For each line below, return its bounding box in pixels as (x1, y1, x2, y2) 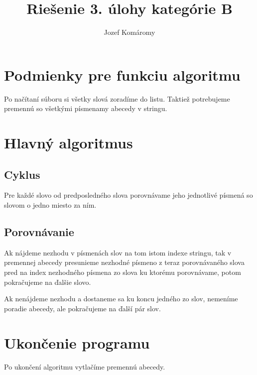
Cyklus (4, 166, 40, 182)
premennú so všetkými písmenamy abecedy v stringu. (4, 103, 167, 114)
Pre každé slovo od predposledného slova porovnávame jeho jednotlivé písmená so (4, 190, 253, 200)
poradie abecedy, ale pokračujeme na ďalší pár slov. (4, 303, 161, 313)
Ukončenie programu (4, 332, 150, 353)
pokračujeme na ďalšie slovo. (4, 276, 91, 287)
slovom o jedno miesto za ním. (4, 200, 97, 210)
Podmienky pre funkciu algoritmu (4, 64, 241, 85)
